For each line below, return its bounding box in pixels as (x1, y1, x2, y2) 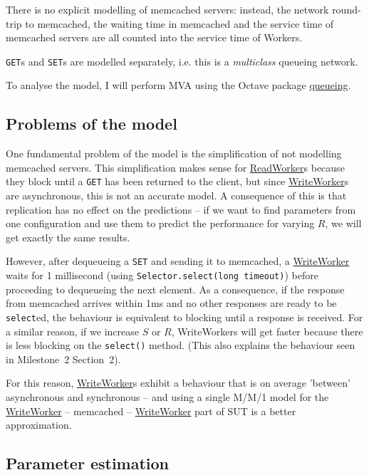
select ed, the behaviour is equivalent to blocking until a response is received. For (6, 309, 363, 324)
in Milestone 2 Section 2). (6, 351, 121, 366)
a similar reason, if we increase (6, 323, 139, 338)
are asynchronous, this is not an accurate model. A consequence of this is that (6, 188, 347, 203)
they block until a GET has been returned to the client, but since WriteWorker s (6, 174, 349, 189)
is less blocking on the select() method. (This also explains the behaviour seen (6, 338, 355, 353)
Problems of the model (6, 113, 177, 135)
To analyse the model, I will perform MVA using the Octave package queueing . (6, 78, 351, 93)
